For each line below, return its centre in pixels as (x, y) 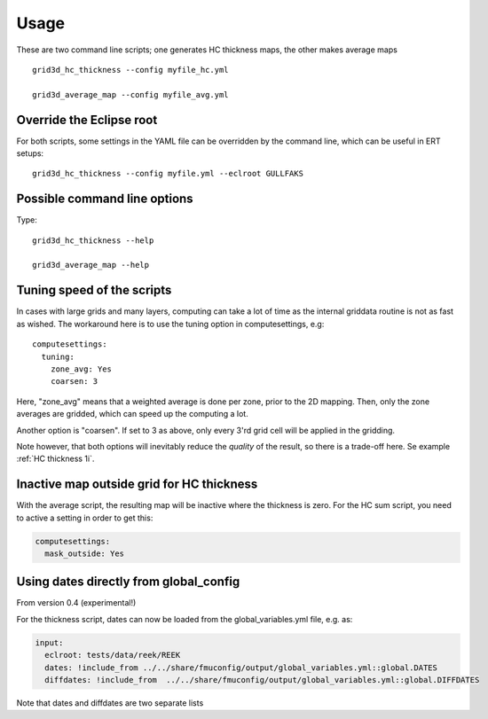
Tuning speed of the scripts (94, 290)
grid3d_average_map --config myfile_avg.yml (131, 94)
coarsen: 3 (74, 382)
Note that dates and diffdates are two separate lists (110, 703)
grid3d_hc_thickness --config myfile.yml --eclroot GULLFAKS (168, 174)
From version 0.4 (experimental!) (76, 603)
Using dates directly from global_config (128, 582)
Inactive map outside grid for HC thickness (137, 485)
